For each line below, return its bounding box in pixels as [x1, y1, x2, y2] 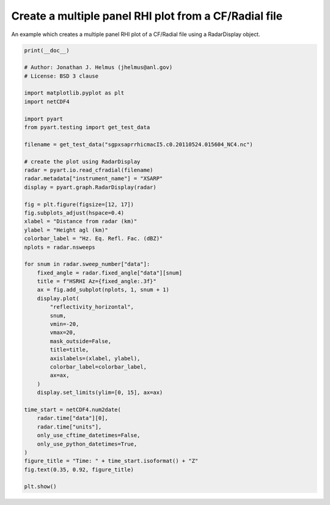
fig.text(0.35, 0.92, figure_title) [24, 466, 134, 473]
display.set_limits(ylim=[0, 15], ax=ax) [37, 389, 163, 396]
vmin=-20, [50, 321, 79, 328]
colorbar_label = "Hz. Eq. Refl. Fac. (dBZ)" [24, 235, 163, 242]
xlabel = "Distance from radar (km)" [24, 218, 137, 225]
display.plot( [37, 295, 79, 302]
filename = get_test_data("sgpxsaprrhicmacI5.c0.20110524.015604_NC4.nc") [24, 141, 254, 148]
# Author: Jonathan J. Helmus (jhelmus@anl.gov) [24, 64, 173, 71]
